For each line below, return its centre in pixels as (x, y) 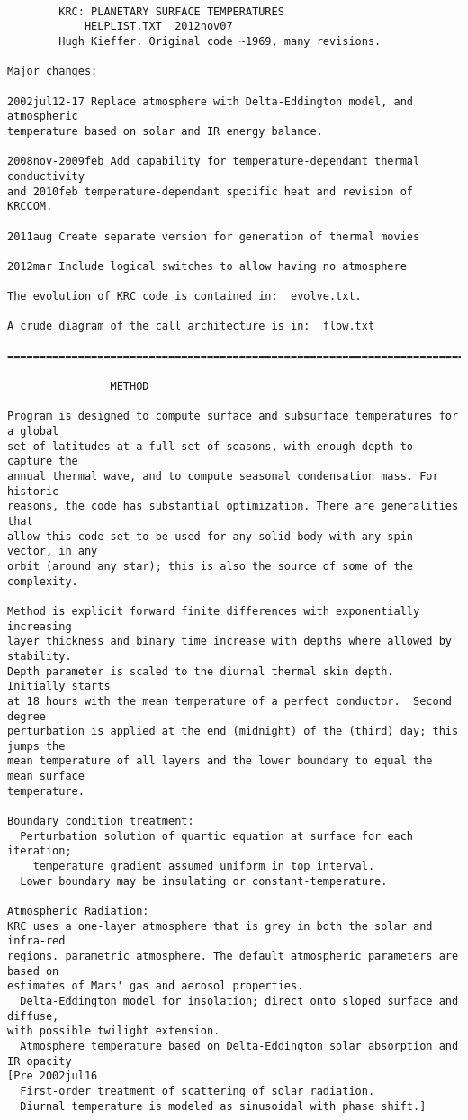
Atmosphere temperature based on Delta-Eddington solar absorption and (239, 1046)
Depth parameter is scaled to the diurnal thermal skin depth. (201, 671)
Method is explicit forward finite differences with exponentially (214, 611)
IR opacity (40, 1061)
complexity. (43, 581)
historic (33, 491)
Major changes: (53, 72)
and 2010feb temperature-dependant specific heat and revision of (211, 191)
